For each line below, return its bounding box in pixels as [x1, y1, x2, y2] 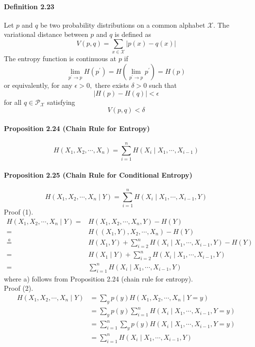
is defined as [115, 29, 151, 39]
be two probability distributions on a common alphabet [40, 19, 205, 30]
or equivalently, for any [4, 80, 72, 90]
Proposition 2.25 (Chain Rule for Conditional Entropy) [4, 169, 192, 180]
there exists [95, 80, 129, 90]
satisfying [47, 97, 75, 107]
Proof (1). [4, 206, 34, 216]
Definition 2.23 [4, 1, 54, 11]
